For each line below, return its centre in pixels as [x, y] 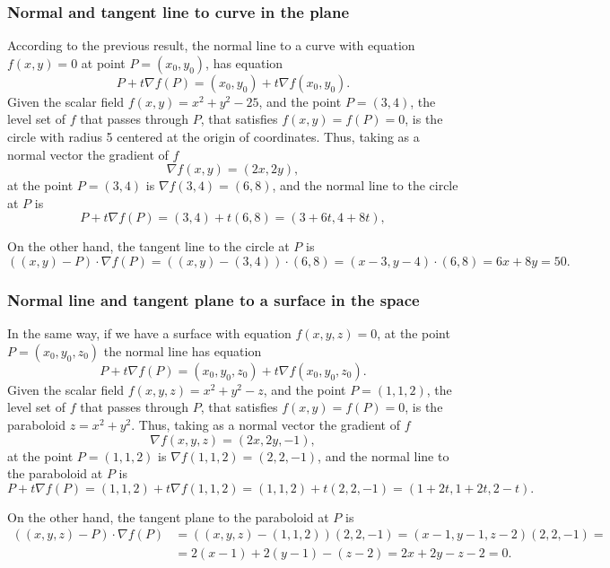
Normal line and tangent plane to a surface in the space [213, 299]
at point [103, 62]
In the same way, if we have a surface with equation [149, 333]
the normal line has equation [183, 350]
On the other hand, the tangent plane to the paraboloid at [168, 516]
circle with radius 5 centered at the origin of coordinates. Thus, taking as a [213, 136]
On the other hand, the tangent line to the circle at [148, 246]
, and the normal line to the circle [365, 185]
